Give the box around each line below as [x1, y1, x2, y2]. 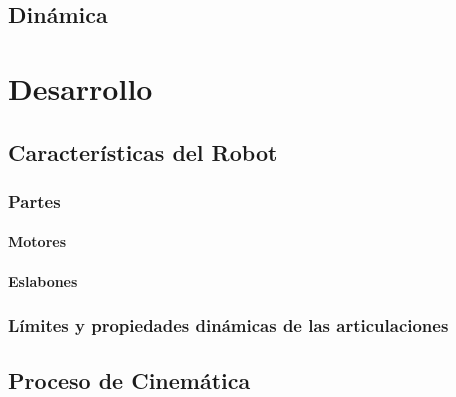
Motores [8, 231, 67, 252]
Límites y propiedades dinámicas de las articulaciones [8, 313, 449, 338]
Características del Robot [8, 136, 278, 167]
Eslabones [8, 270, 78, 291]
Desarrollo [8, 67, 153, 108]
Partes [8, 188, 61, 213]
